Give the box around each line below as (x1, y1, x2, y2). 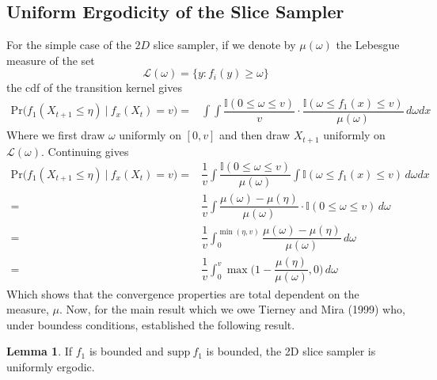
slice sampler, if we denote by (153, 36, 296, 53)
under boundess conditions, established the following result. (6, 316, 295, 332)
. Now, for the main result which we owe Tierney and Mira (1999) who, (59, 301, 405, 317)
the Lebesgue (336, 36, 400, 53)
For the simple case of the (6, 36, 131, 53)
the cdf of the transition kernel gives (6, 79, 182, 96)
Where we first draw (6, 127, 105, 143)
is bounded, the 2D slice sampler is (206, 343, 376, 359)
